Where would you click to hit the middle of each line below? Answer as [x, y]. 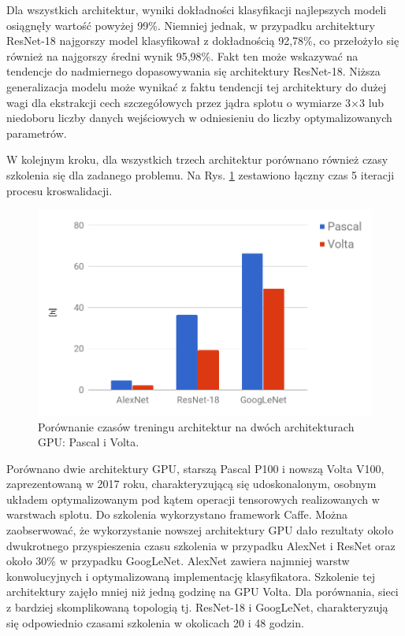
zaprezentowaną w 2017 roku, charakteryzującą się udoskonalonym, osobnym [191, 484]
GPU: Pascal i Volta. [89, 442]
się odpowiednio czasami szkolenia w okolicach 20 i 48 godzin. [155, 622]
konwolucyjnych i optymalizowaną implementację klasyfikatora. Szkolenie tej [191, 576]
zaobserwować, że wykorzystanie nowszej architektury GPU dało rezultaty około [200, 530]
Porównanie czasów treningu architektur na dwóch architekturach [196, 426]
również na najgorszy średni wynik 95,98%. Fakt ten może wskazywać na [182, 55]
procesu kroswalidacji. [59, 190]
